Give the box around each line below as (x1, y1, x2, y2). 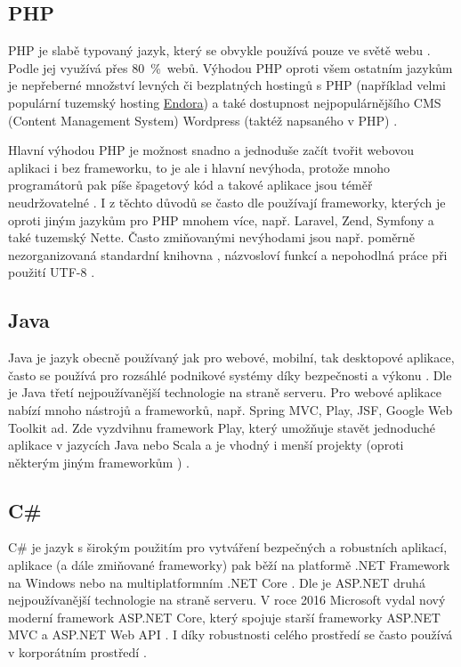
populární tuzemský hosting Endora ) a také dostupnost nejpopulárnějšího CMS (8, 93, 441, 111)
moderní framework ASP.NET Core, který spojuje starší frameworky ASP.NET (8, 607, 441, 626)
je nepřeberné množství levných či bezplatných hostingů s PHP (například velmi (8, 76, 446, 94)
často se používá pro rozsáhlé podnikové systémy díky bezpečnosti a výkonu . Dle (8, 365, 452, 384)
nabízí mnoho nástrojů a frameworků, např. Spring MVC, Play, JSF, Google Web (8, 400, 453, 419)
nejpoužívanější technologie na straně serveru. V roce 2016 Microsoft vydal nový (8, 590, 446, 609)
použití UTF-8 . (8, 263, 95, 281)
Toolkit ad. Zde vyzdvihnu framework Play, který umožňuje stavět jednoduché (8, 418, 435, 436)
